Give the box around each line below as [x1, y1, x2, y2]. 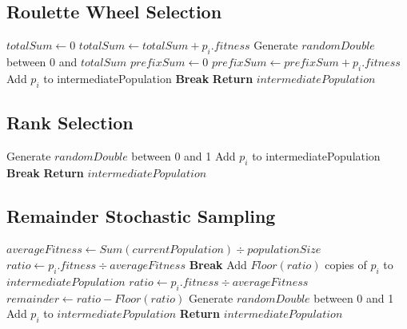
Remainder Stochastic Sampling [6, 203, 276, 228]
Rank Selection [6, 109, 134, 134]
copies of [325, 256, 367, 272]
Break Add [189, 256, 247, 272]
